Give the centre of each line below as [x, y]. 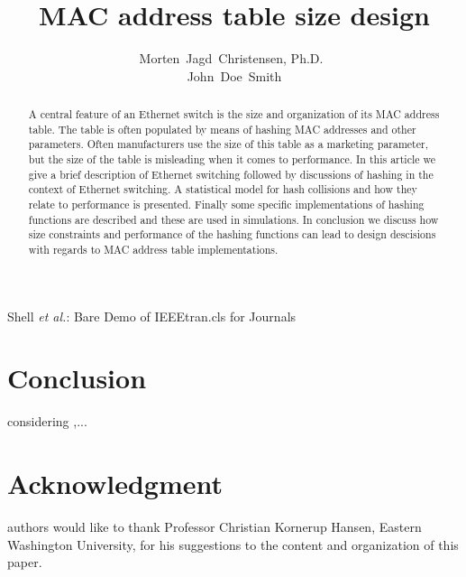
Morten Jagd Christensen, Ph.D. [231, 58]
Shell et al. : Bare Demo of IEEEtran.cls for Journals [152, 316]
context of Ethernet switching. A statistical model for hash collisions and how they [223, 189]
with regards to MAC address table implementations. [153, 250]
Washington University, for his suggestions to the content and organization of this [233, 544]
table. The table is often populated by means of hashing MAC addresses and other [222, 129]
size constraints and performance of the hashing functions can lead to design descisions [232, 234]
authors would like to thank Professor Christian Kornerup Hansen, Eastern [215, 527]
